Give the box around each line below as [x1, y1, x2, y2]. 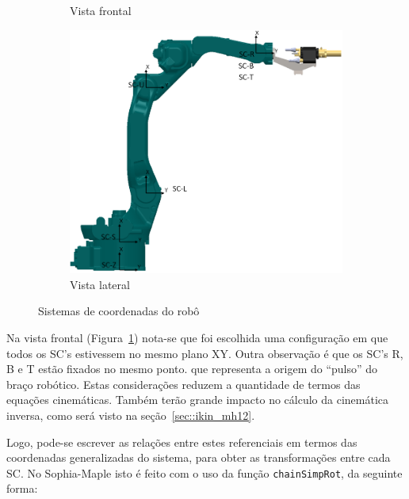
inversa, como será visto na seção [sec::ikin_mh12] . [6, 407, 255, 424]
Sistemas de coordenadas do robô [38, 303, 200, 319]
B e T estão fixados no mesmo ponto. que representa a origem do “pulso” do [6, 360, 378, 377]
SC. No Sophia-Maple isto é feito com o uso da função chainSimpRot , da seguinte [6, 464, 403, 481]
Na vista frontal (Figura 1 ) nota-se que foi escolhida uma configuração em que [6, 329, 388, 346]
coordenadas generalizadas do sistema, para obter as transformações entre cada [6, 449, 391, 466]
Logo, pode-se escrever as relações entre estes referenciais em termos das [6, 433, 357, 450]
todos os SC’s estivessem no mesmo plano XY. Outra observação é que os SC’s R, [6, 345, 403, 361]
